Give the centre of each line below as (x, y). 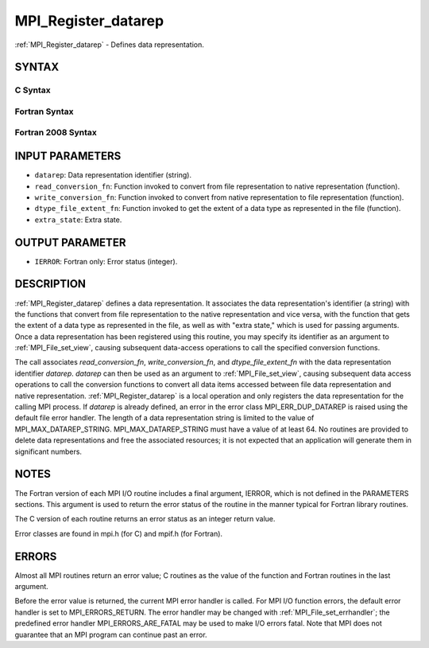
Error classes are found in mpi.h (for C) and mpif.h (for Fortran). (118, 533)
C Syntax (33, 90)
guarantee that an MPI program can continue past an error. (111, 634)
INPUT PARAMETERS (68, 156)
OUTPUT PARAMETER (70, 242)
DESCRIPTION (50, 284)
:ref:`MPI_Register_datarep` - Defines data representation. (109, 45)
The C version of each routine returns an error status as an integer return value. (145, 519)
